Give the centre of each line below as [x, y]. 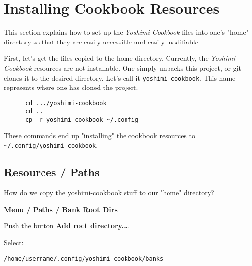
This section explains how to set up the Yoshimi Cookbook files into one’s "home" [126, 32]
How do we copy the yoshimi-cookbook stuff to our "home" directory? [109, 193]
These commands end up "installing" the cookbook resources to [100, 135]
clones [13, 77]
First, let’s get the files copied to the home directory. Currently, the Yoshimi [120, 58]
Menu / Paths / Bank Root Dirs [61, 209]
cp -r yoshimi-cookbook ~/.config [82, 120]
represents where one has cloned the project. [71, 87]
